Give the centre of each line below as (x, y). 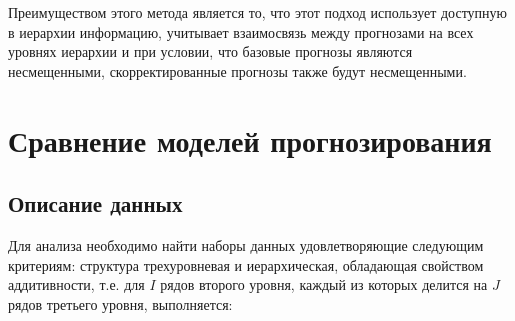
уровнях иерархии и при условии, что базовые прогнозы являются (210, 51)
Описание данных (95, 203)
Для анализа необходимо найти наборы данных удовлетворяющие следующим (246, 244)
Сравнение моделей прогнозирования (250, 139)
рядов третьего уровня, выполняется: (120, 303)
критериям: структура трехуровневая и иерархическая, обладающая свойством (246, 264)
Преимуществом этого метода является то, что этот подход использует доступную (258, 12)
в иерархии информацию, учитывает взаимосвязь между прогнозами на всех (241, 31)
